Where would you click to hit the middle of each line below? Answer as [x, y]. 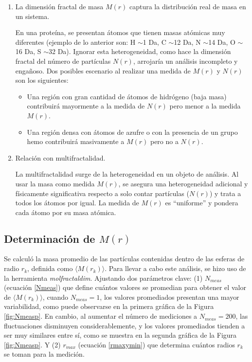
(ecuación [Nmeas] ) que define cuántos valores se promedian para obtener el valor [125, 287]
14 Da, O [222, 42]
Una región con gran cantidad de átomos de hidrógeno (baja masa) [127, 96]
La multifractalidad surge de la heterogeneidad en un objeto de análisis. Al [127, 174]
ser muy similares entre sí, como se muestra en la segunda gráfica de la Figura [120, 335]
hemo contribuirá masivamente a [76, 141]
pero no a [164, 141]
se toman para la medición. [44, 354]
